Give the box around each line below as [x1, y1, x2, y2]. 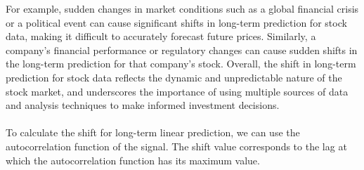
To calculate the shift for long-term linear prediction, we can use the [6, 125, 300, 140]
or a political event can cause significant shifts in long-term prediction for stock [6, 15, 347, 30]
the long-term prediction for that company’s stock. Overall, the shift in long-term [6, 56, 356, 71]
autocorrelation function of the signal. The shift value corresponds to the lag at [6, 138, 347, 153]
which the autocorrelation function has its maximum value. [6, 152, 260, 167]
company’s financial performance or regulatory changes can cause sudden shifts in [6, 42, 358, 57]
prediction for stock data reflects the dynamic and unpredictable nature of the [6, 70, 342, 84]
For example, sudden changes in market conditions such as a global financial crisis [6, 1, 359, 15]
